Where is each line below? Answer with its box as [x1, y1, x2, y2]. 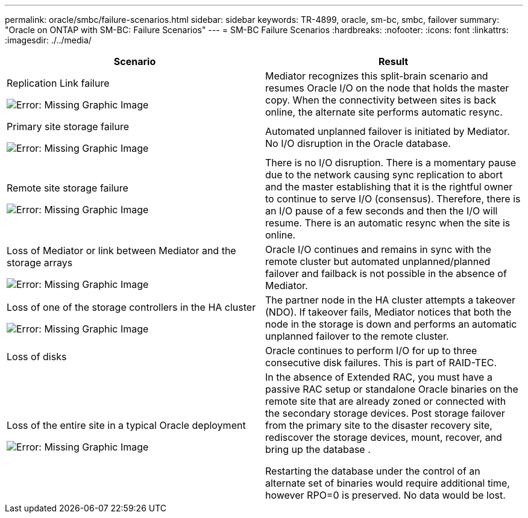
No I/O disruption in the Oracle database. [265, 137, 451, 149]
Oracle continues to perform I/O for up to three [265, 345, 477, 357]
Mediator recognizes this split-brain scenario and [265, 70, 488, 82]
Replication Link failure [7, 77, 110, 89]
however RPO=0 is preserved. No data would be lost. [265, 489, 506, 501]
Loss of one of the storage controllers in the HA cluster [7, 301, 256, 313]
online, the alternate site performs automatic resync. [265, 106, 503, 118]
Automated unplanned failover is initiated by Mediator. [265, 125, 510, 137]
